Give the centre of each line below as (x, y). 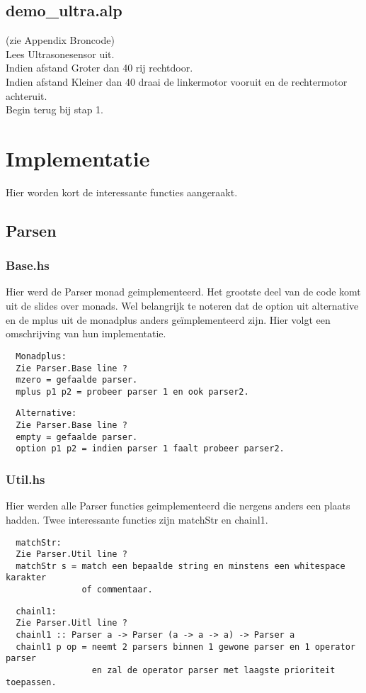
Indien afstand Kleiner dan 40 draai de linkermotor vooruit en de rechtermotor (177, 81)
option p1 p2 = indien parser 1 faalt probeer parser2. (150, 449)
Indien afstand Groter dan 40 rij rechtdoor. (99, 68)
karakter (26, 578)
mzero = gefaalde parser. (77, 380)
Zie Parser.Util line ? (72, 554)
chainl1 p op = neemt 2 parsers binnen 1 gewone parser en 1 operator (185, 647)
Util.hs (25, 479)
